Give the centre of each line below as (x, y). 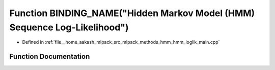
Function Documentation (50, 57)
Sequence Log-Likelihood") (69, 27)
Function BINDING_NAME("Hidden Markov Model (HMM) (132, 13)
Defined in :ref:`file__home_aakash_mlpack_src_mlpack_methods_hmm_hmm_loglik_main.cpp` (121, 42)
